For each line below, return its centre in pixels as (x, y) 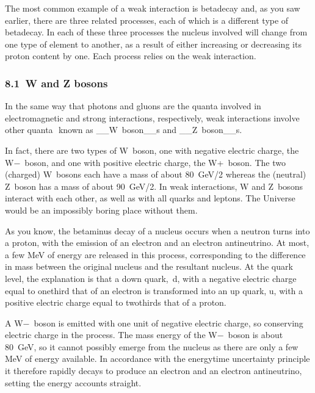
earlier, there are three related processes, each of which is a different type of (147, 20)
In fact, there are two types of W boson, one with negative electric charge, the (152, 150)
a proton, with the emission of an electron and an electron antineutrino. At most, (157, 243)
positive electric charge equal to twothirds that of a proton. (116, 302)
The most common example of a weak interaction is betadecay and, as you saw (153, 8)
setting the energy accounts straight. (73, 382)
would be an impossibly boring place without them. (101, 210)
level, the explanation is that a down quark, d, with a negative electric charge (151, 278)
